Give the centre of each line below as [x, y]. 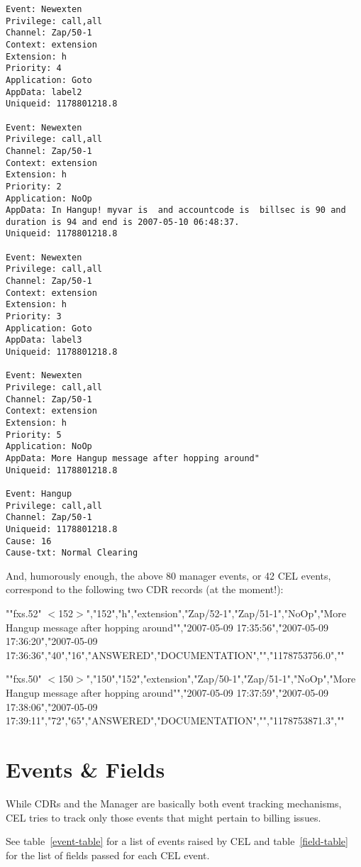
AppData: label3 [44, 340]
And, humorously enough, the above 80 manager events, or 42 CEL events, [168, 575]
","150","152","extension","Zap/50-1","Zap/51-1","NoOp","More [221, 679]
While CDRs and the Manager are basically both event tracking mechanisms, [174, 803]
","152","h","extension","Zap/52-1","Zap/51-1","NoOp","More [216, 613]
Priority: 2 [34, 186]
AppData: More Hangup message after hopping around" [133, 458]
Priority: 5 [34, 435]
